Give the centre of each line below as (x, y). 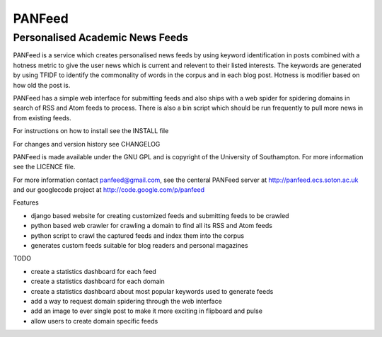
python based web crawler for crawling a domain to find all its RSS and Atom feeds (151, 226)
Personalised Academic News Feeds (101, 38)
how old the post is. (42, 85)
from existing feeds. (42, 118)
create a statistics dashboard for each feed (94, 271)
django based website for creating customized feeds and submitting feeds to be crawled (160, 215)
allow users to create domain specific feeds (94, 321)
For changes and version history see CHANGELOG (87, 144)
